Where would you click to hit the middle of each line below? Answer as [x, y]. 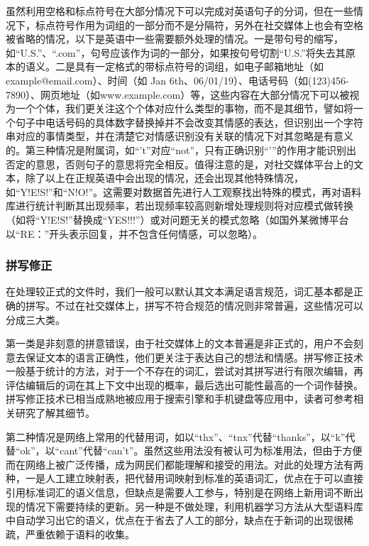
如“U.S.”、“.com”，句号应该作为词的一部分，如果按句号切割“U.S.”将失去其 [176, 52]
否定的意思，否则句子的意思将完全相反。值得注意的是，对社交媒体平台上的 [180, 164]
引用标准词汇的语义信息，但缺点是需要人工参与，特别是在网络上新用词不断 [180, 492]
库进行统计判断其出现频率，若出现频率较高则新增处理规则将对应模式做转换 [180, 206]
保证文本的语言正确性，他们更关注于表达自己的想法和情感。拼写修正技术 [194, 357]
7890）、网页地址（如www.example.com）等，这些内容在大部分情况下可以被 [178, 94]
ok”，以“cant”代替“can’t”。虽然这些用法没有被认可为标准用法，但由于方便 [191, 451]
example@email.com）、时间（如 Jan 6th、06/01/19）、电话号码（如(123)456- [177, 80]
